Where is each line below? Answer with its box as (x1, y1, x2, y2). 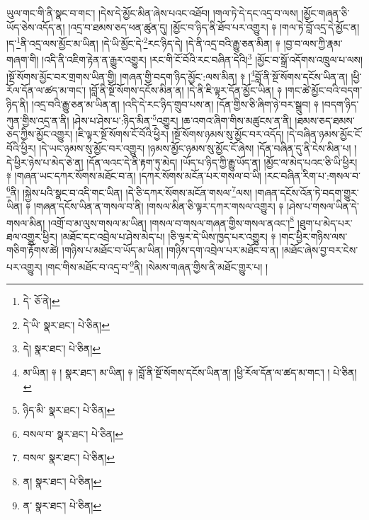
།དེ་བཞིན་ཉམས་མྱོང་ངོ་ (287, 127, 363, 141)
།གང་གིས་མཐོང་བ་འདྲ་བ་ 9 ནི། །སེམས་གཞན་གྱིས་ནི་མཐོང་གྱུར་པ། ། (45, 258, 268, 274)
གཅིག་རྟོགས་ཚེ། (6, 243, 59, 258)
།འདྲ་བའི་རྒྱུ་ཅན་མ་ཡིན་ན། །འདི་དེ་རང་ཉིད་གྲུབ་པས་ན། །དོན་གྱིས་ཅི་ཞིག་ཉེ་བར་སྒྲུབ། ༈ (31, 96, 319, 111)
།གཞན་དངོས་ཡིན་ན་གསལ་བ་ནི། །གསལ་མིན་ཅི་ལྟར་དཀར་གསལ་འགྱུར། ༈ (33, 199, 284, 213)
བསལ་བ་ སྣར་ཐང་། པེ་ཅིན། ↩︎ (23, 426, 123, 441)
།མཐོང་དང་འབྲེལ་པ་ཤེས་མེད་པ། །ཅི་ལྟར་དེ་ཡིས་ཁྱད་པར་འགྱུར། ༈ (60, 229, 276, 243)
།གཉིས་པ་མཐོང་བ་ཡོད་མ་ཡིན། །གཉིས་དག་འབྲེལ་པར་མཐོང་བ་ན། (62, 243, 279, 258)
